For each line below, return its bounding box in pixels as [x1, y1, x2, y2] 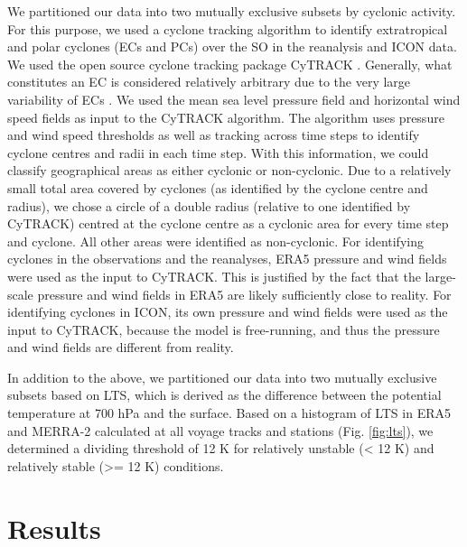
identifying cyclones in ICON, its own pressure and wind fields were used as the [7, 302, 448, 321]
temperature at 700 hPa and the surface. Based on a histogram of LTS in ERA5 [7, 403, 451, 422]
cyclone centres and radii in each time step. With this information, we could [7, 143, 429, 162]
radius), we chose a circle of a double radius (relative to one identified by [7, 196, 411, 215]
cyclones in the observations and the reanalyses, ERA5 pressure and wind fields [7, 249, 447, 268]
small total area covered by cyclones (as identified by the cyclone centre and [7, 178, 428, 197]
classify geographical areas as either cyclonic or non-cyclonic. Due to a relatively [7, 161, 452, 180]
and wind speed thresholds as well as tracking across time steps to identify [7, 125, 420, 144]
